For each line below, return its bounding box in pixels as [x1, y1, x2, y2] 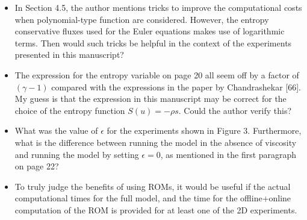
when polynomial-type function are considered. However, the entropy [14, 13, 269, 25]
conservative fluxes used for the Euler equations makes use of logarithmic [14, 25, 285, 37]
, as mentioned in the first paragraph [160, 148, 297, 160]
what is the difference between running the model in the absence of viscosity [14, 136, 297, 148]
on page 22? [14, 160, 59, 172]
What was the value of [14, 124, 98, 137]
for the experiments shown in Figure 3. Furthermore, [107, 124, 302, 137]
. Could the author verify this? [178, 104, 292, 116]
